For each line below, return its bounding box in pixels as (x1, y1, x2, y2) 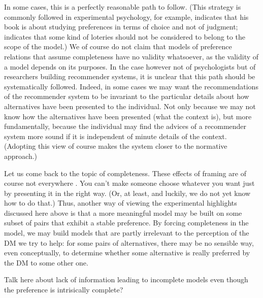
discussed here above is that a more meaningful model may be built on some (4, 207, 242, 218)
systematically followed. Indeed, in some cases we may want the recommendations (4, 81, 258, 91)
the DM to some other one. (4, 257, 88, 268)
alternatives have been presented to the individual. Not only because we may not (4, 101, 256, 111)
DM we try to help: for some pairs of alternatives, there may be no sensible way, (4, 237, 254, 248)
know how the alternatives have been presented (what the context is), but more (4, 111, 252, 121)
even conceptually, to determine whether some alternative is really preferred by (4, 247, 250, 258)
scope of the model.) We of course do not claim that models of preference (4, 41, 232, 52)
